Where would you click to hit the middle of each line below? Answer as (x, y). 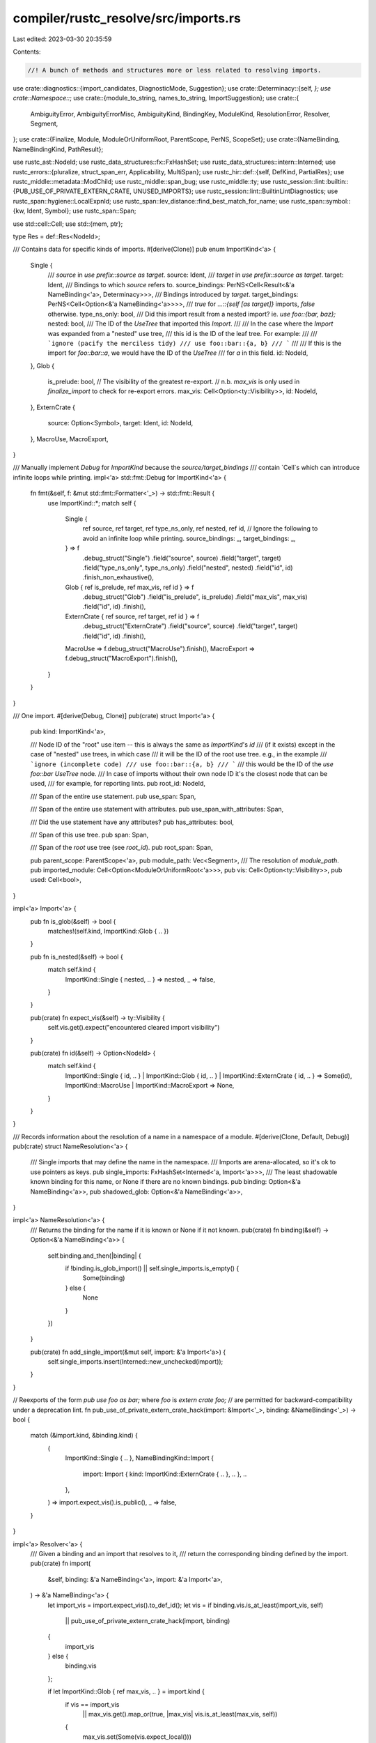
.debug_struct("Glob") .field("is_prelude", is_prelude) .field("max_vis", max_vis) (195, 597)
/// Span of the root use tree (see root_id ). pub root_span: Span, (122, 848)
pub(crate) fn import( (61, 1563)
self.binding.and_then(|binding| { (95, 1256)
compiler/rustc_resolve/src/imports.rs (127, 18)
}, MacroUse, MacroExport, (69, 439)
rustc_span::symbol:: (321, 201)
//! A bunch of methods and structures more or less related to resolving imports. (174, 70)
